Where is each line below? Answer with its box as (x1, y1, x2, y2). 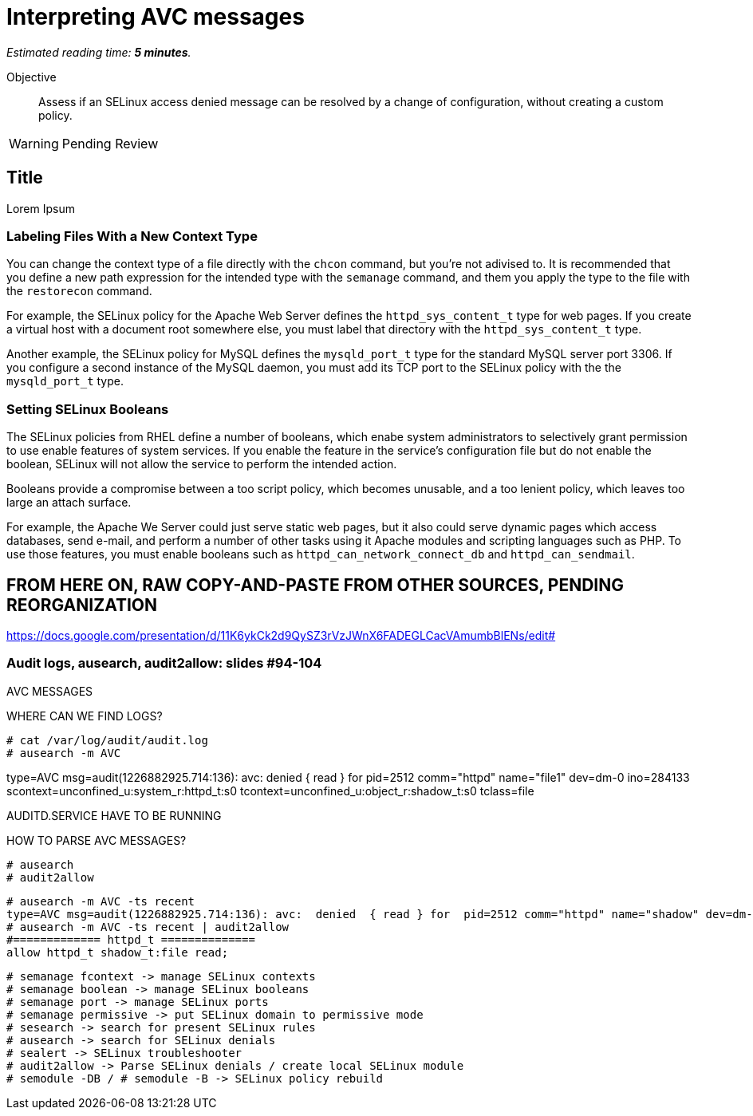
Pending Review (61, 135, 159, 152)
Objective (6, 69, 57, 84)
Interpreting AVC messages (6, 3, 305, 30)
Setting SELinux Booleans (6, 400, 169, 417)
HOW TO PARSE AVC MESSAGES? (6, 833, 187, 847)
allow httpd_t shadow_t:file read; (6, 945, 229, 959)
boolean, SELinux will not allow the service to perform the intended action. (6, 457, 397, 471)
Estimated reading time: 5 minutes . (6, 45, 191, 59)
